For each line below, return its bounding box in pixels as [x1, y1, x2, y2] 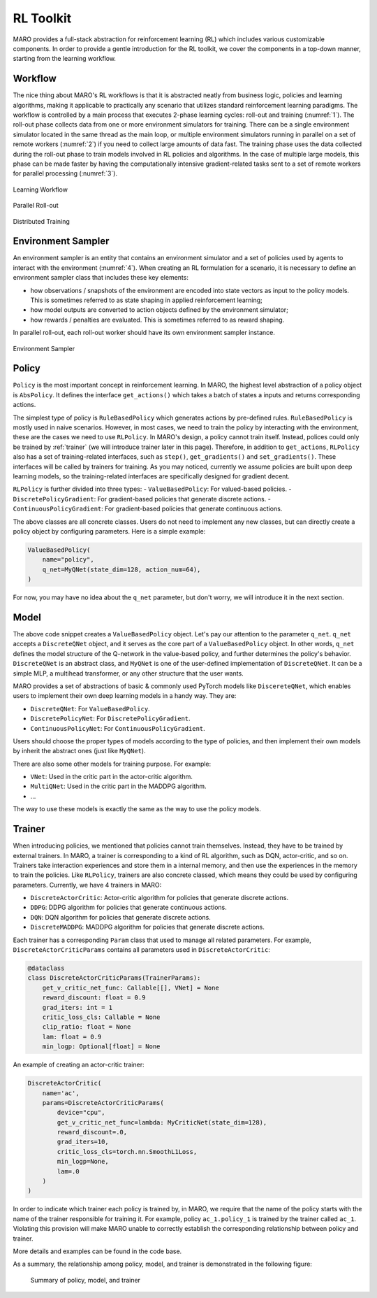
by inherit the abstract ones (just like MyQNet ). [13, 747, 146, 755]
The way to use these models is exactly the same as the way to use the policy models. [13, 805, 262, 813]
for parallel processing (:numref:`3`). [13, 169, 118, 178]
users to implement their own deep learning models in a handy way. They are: [13, 692, 237, 700]
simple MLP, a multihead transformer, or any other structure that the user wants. [13, 669, 244, 678]
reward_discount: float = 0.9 [42, 994, 146, 1001]
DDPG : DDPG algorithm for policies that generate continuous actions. [30, 903, 227, 912]
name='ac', [42, 1089, 80, 1097]
